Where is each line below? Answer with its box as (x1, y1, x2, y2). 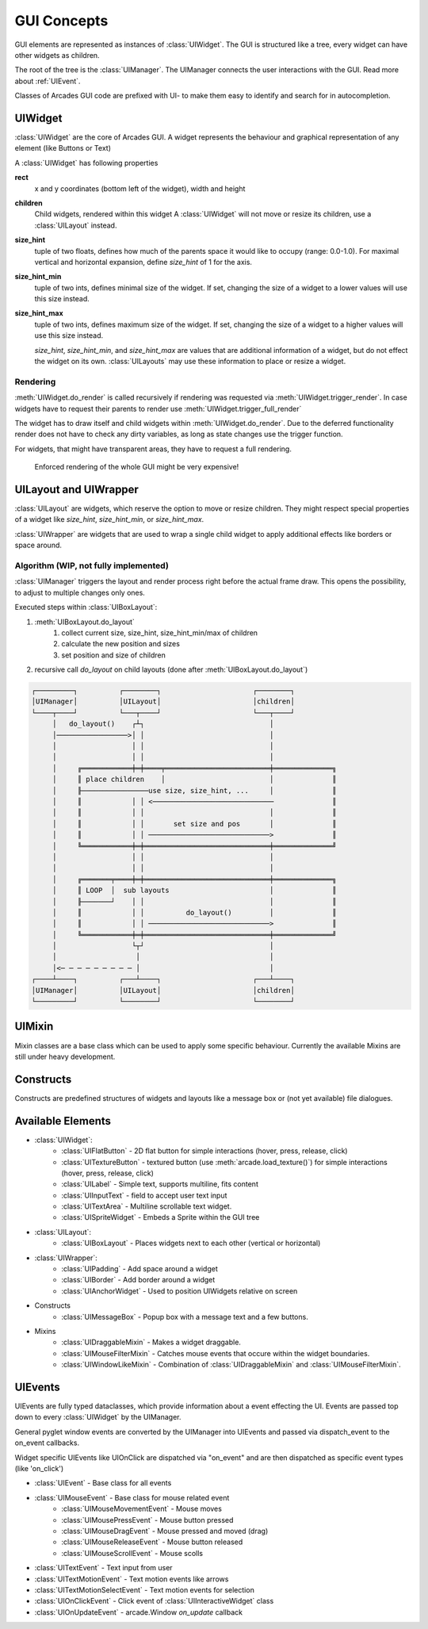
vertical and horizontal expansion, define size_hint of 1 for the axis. (34, 257, 253, 266)
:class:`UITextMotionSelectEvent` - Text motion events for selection (34, 1585, 255, 1594)
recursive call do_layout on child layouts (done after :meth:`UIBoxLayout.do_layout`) (34, 665, 308, 674)
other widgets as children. (14, 50, 100, 59)
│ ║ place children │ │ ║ (52, 775, 337, 784)
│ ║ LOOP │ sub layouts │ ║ (52, 886, 337, 895)
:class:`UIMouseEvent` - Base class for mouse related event (34, 1493, 230, 1502)
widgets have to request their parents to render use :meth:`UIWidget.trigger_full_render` (14, 404, 302, 413)
